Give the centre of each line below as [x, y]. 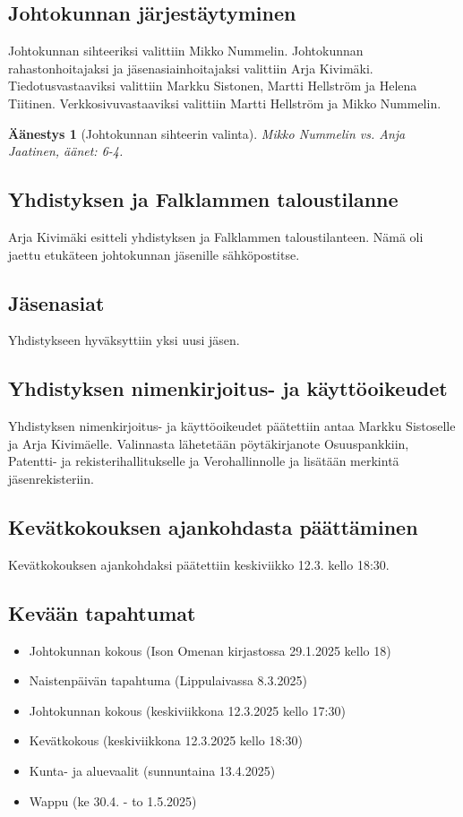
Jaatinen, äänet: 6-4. [66, 151]
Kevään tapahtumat [102, 612]
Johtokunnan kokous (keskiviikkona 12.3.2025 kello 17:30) [187, 710]
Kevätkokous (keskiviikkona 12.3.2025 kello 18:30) [166, 740]
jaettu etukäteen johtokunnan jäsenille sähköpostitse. [154, 254]
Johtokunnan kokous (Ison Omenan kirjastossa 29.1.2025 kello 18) [210, 650]
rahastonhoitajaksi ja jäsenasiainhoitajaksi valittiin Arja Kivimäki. [191, 68]
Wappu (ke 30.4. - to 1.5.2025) [113, 800]
